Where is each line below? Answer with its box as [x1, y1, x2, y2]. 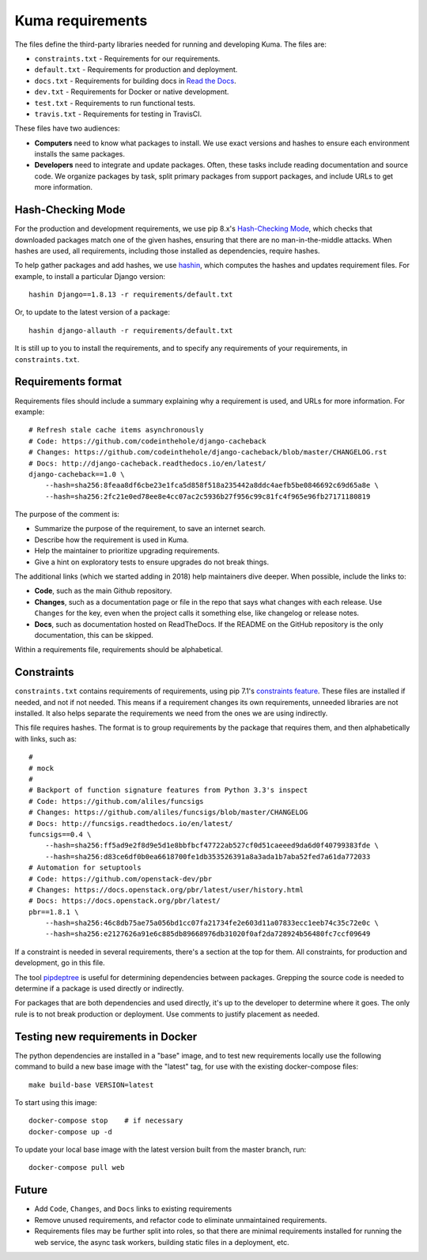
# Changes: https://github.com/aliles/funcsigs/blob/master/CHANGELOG [28, 808, 308, 817]
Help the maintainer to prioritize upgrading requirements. [34, 546, 221, 556]
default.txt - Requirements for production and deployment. [34, 65, 238, 74]
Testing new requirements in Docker [14, 1030, 198, 1043]
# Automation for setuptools [28, 863, 142, 873]
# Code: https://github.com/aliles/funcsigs [28, 797, 205, 805]
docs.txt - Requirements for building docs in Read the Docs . [34, 76, 236, 85]
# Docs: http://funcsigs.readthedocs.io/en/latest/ [28, 819, 233, 828]
